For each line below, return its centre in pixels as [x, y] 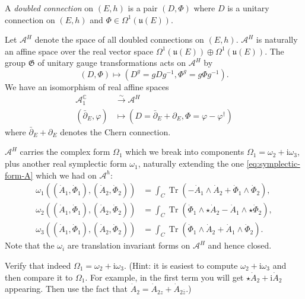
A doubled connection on [49, 8]
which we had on [66, 175]
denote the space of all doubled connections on [119, 39]
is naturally [277, 39]
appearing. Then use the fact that [66, 289]
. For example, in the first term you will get [164, 277]
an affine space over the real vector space [79, 51]
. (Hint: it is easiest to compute [181, 265]
